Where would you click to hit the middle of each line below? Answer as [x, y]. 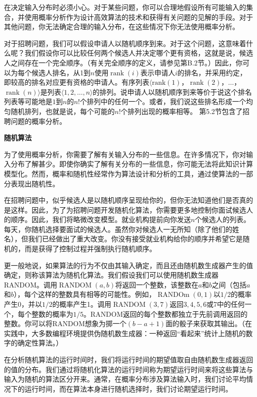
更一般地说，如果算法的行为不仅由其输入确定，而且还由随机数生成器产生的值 [128, 265]
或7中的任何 [225, 304]
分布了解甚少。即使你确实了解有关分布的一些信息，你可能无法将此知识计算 [132, 164]
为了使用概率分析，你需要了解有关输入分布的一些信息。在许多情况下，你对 [125, 154]
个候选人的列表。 [223, 219]
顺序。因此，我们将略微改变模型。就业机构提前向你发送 [101, 219]
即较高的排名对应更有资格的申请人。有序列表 [77, 82]
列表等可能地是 [28, 101]
